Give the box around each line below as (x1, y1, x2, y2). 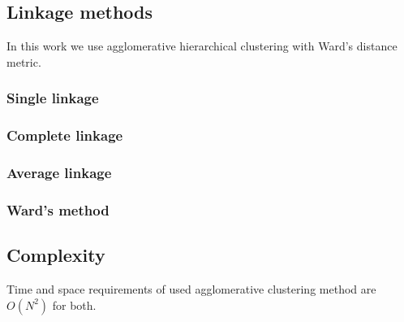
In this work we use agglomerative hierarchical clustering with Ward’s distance (6, 37, 398, 54)
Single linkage (6, 88, 99, 108)
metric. (6, 53, 41, 70)
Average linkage (6, 163, 112, 182)
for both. (52, 296, 97, 313)
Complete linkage (6, 125, 123, 146)
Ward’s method (6, 199, 110, 220)
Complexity (6, 242, 105, 268)
